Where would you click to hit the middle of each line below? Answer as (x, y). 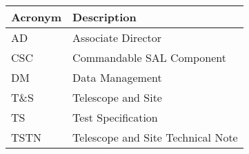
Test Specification (115, 117)
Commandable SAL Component (150, 57)
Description (104, 17)
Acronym (37, 17)
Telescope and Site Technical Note (155, 137)
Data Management (117, 77)
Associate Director (117, 37)
